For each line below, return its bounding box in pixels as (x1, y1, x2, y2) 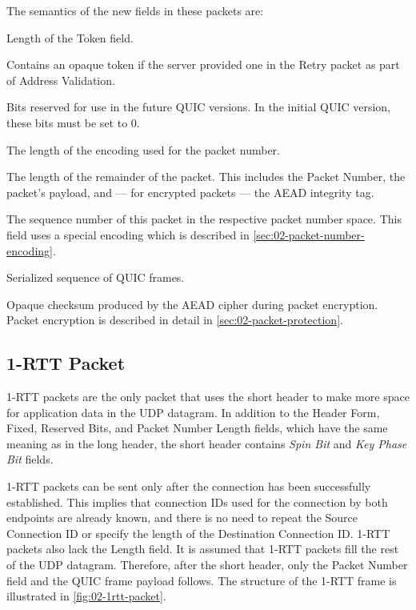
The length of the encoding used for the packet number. (6, 141, 280, 158)
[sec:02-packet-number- (253, 226, 365, 243)
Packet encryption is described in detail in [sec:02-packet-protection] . (6, 311, 343, 328)
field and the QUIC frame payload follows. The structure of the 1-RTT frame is (6, 572, 397, 588)
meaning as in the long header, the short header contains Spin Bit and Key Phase (6, 435, 407, 451)
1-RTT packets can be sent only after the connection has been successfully (6, 478, 371, 495)
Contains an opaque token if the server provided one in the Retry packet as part (6, 56, 400, 73)
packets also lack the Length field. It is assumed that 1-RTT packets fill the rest (6, 540, 399, 557)
